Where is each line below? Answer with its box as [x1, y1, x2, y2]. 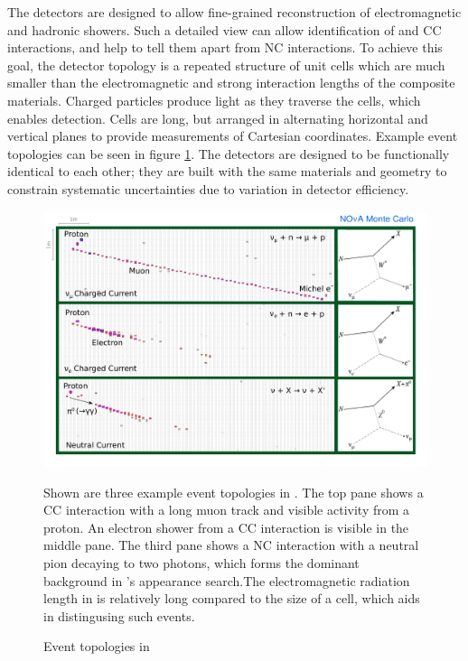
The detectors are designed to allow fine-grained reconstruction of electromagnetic [7, 3, 462, 21]
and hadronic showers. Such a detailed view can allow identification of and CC [7, 20, 442, 39]
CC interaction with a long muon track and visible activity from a [43, 500, 410, 519]
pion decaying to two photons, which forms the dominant [43, 553, 360, 572]
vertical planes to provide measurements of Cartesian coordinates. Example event [7, 126, 458, 145]
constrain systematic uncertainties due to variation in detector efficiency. [7, 179, 409, 198]
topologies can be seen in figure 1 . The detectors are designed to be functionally [7, 144, 450, 163]
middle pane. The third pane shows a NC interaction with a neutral [43, 535, 419, 554]
